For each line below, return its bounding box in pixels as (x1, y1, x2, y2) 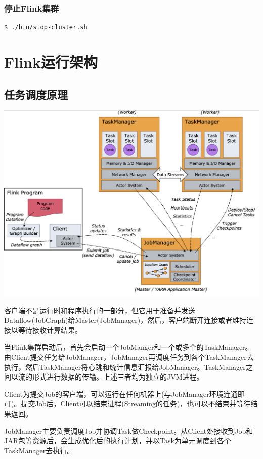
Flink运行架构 (4, 52, 98, 72)
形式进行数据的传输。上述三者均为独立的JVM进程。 (32, 371, 204, 382)
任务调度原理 (4, 86, 68, 102)
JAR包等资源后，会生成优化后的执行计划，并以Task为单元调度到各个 (4, 435, 231, 446)
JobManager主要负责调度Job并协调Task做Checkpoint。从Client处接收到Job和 (4, 425, 253, 436)
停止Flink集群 (4, 2, 59, 14)
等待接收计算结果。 (18, 324, 82, 335)
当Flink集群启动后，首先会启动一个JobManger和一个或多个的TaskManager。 (4, 342, 252, 352)
